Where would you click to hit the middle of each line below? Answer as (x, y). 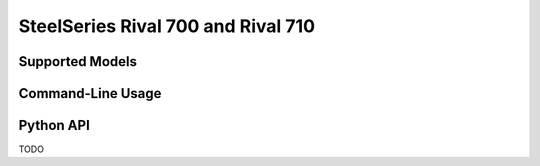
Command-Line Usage (90, 93)
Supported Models (77, 61)
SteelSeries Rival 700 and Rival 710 (166, 26)
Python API (54, 125)
